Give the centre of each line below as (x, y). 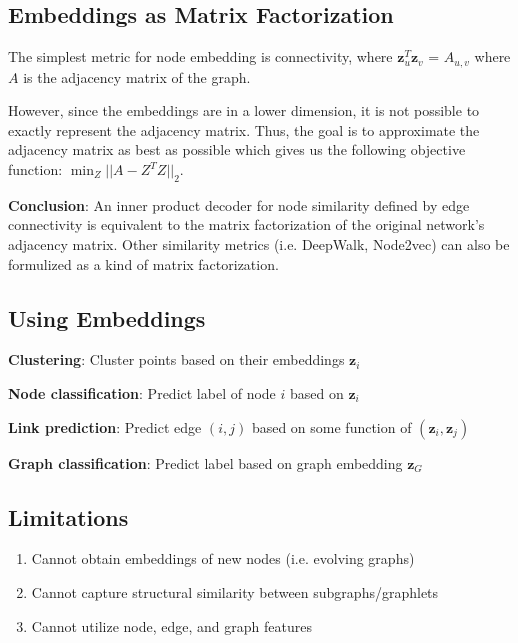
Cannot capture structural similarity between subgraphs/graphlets (235, 591)
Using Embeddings (107, 317)
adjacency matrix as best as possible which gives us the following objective (237, 149)
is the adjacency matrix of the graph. (137, 76)
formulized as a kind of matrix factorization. (143, 263)
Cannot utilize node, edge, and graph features (171, 625)
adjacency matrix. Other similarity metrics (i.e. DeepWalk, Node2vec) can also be (259, 244)
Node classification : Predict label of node (142, 393)
